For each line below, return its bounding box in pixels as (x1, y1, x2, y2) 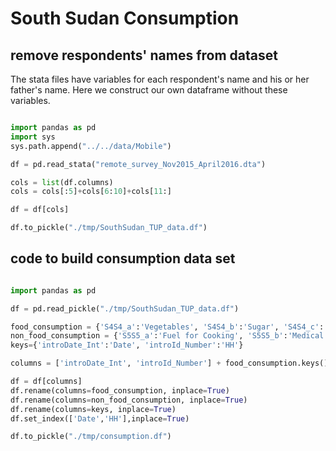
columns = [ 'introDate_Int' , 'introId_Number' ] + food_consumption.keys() (10, 358, 329, 369)
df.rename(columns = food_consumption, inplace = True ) (10, 385, 230, 396)
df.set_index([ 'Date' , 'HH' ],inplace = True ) (10, 413, 190, 424)
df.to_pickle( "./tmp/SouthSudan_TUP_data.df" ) (10, 223, 208, 233)
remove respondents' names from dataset (10, 47, 278, 64)
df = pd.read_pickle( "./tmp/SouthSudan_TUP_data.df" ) (10, 303, 240, 314)
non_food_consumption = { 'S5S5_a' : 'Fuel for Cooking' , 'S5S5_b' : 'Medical (10, 331, 325, 341)
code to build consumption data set (10, 250, 236, 267)
